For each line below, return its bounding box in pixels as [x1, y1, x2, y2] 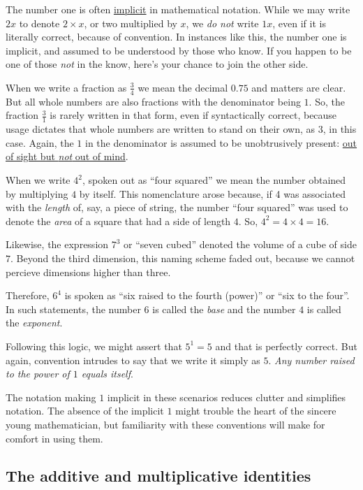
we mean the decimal [138, 80, 228, 94]
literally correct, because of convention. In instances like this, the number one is [6, 29, 347, 44]
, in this [323, 122, 357, 136]
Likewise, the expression [6, 237, 109, 252]
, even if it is [272, 15, 326, 30]
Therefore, [6, 288, 50, 303]
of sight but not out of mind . [6, 149, 128, 164]
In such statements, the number [6, 301, 141, 316]
